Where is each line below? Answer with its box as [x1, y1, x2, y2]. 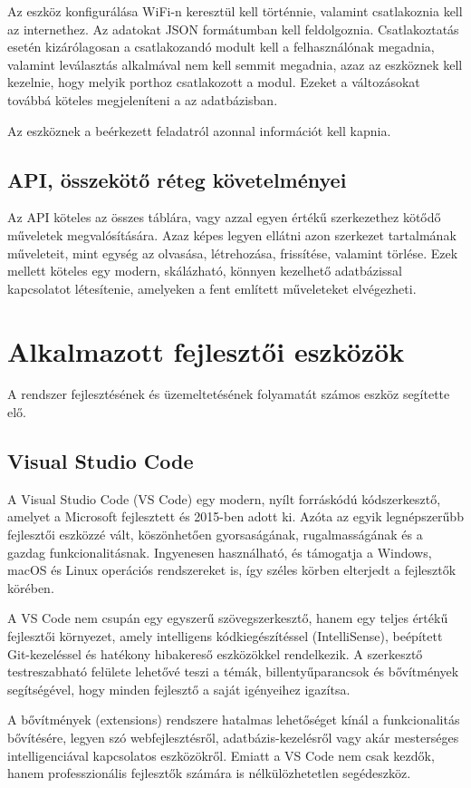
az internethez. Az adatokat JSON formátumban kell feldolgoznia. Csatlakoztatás [7, 19, 459, 38]
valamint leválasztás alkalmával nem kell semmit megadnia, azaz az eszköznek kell [7, 54, 463, 73]
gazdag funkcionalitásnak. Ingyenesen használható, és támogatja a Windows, [7, 542, 432, 561]
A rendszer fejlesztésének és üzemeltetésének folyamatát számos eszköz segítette [7, 384, 450, 404]
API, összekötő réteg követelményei [7, 165, 347, 193]
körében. [7, 578, 54, 597]
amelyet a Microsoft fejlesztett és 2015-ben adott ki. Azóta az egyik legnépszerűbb [7, 507, 464, 526]
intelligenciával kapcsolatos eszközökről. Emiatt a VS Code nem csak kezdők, [7, 745, 435, 764]
